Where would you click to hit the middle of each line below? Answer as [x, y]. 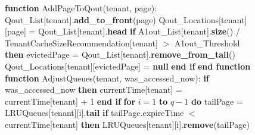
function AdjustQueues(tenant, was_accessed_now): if [107, 78]
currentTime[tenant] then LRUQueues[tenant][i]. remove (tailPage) [127, 124]
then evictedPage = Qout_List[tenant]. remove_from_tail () [120, 54]
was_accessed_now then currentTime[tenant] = [94, 90]
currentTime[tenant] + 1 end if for [70, 101]
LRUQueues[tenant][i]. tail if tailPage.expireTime [94, 113]
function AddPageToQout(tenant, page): [81, 8]
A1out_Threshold [207, 43]
